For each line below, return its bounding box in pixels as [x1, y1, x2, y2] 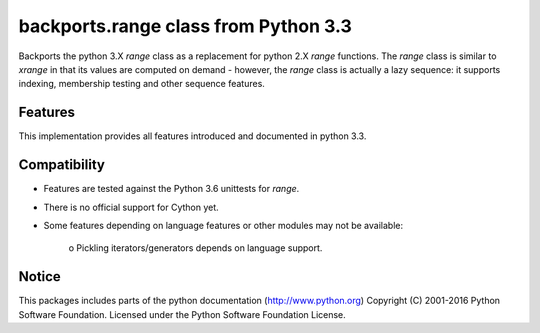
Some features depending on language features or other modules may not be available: [43, 219, 404, 231]
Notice [18, 268, 62, 285]
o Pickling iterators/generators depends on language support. [68, 242, 323, 254]
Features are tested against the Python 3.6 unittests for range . [43, 183, 300, 195]
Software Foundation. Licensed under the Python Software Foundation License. [18, 308, 347, 320]
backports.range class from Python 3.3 [18, 15, 352, 37]
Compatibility [18, 156, 105, 174]
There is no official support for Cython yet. [43, 201, 219, 213]
